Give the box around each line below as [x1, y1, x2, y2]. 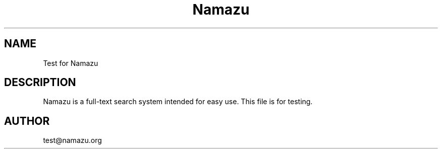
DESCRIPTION [4, 76, 76, 89]
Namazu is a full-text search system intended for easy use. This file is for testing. [43, 97, 313, 106]
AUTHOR [4, 114, 50, 127]
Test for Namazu [43, 58, 98, 67]
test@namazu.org [43, 136, 102, 145]
